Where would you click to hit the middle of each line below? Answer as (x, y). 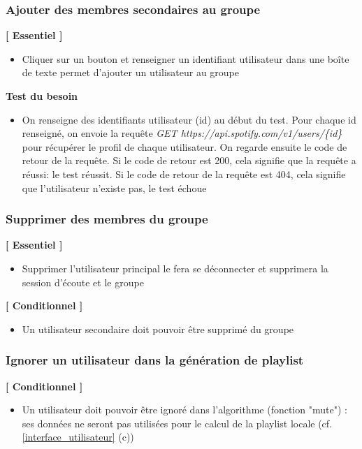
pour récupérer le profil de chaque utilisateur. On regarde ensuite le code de (184, 146)
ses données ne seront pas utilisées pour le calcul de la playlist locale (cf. (177, 423)
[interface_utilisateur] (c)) (78, 437)
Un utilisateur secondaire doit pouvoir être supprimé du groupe (158, 329)
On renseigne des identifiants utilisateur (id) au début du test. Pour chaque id (189, 119)
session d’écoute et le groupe (83, 282)
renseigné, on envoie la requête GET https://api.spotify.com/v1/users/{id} (182, 133)
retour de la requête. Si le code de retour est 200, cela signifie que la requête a (189, 160)
